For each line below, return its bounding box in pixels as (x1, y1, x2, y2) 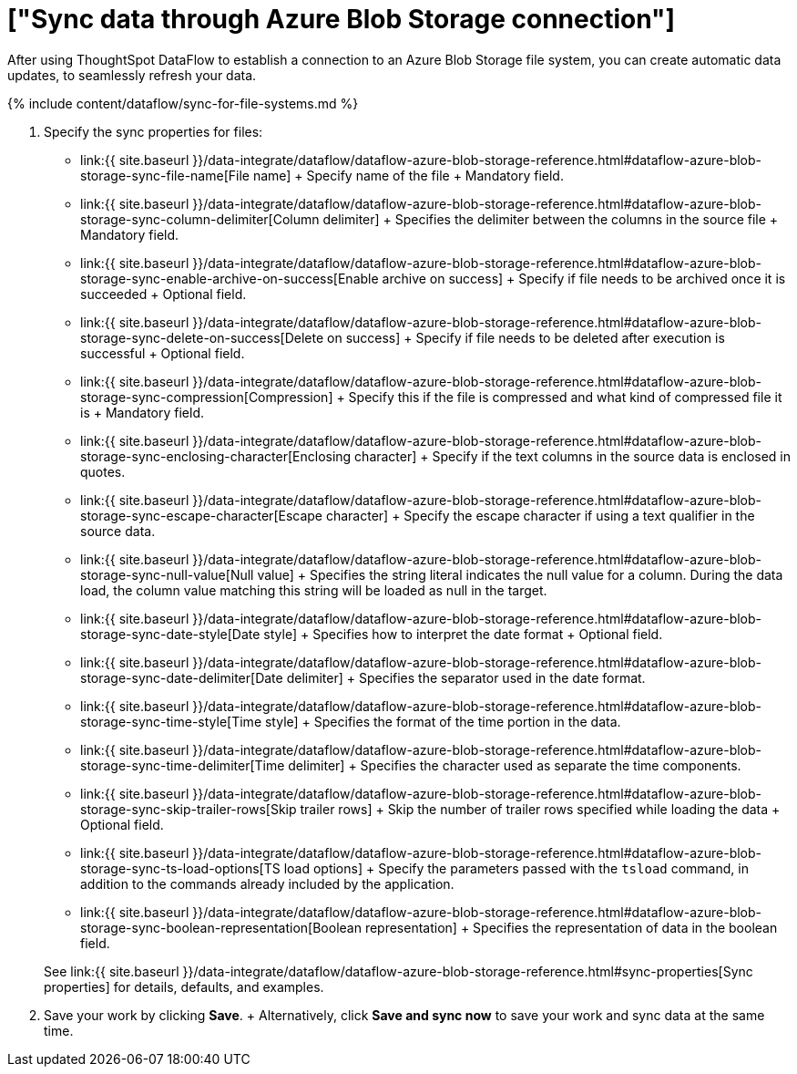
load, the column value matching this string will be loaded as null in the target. (80, 582, 547, 598)
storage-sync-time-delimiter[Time (80, 757, 285, 773)
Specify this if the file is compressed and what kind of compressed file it (348, 388, 782, 405)
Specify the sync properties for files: (44, 123, 263, 139)
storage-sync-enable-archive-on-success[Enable (80, 270, 379, 286)
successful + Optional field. (80, 345, 245, 361)
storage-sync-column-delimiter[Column (80, 211, 320, 227)
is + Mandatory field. (80, 404, 204, 420)
